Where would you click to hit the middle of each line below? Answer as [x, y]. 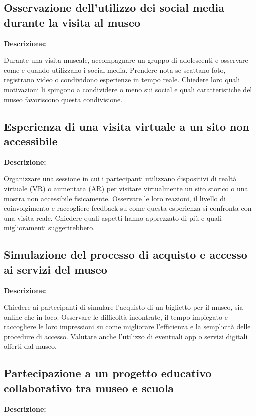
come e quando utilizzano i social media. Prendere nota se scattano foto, [115, 69]
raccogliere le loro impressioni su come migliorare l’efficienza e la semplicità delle [127, 327]
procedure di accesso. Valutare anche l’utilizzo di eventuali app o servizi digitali [126, 336]
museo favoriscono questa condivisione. [63, 99]
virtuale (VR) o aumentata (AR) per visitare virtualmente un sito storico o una [126, 188]
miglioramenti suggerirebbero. [50, 228]
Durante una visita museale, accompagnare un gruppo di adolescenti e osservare [126, 60]
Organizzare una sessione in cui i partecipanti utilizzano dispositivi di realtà [120, 178]
